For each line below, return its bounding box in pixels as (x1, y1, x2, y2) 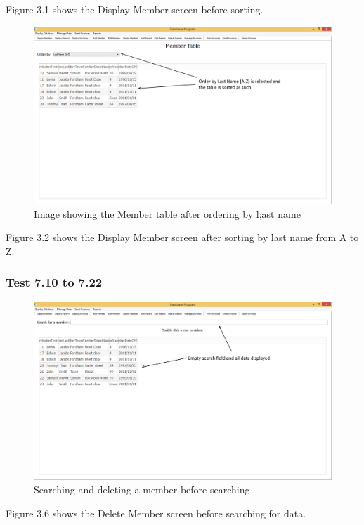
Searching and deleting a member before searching (34, 482, 250, 497)
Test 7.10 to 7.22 (6, 273, 103, 291)
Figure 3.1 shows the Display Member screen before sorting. (6, 2, 264, 16)
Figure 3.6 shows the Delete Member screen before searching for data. (6, 505, 306, 520)
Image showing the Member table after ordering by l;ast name (34, 206, 301, 221)
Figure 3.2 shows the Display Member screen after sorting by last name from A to (6, 230, 359, 245)
